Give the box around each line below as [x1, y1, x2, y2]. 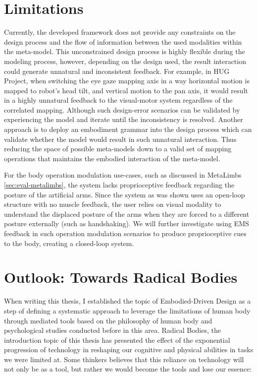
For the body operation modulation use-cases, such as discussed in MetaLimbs [4, 170, 242, 180]
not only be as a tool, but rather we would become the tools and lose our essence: [4, 364, 252, 374]
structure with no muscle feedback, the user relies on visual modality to [4, 199, 221, 209]
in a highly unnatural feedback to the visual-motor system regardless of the [4, 95, 233, 105]
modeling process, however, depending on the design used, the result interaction [4, 56, 246, 66]
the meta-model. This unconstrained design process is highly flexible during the [4, 46, 245, 57]
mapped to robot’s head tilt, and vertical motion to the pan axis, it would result [4, 85, 248, 95]
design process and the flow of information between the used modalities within [4, 36, 242, 47]
